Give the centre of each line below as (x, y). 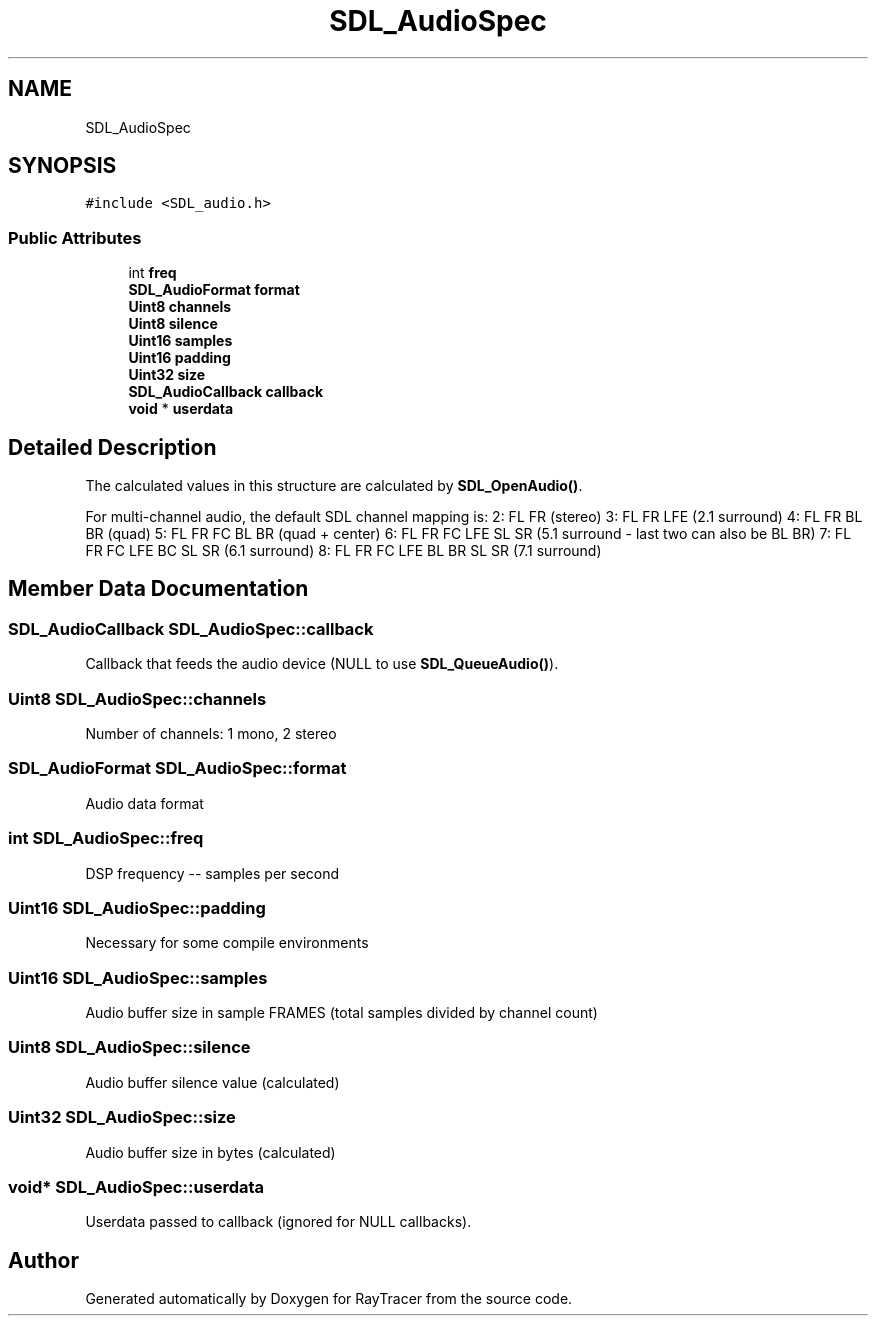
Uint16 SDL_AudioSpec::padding (137, 907)
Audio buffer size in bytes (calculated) (210, 1152)
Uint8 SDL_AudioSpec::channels (137, 698)
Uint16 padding (179, 358)
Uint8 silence (173, 324)
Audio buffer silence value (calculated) (212, 1082)
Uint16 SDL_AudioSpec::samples (138, 977)
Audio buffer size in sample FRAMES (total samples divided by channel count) (341, 1012)
